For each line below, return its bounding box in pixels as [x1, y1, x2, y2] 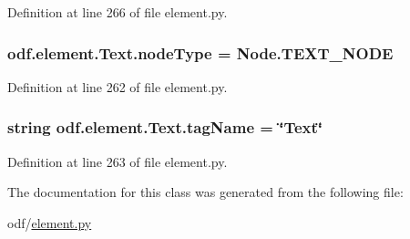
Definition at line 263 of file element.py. [7, 151, 228, 171]
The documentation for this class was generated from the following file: [7, 182, 404, 202]
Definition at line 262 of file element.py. [7, 77, 228, 96]
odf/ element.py [7, 213, 92, 232]
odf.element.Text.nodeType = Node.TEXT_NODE [7, 41, 394, 64]
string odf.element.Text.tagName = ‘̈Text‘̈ [7, 116, 323, 139]
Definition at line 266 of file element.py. [7, 3, 228, 21]
